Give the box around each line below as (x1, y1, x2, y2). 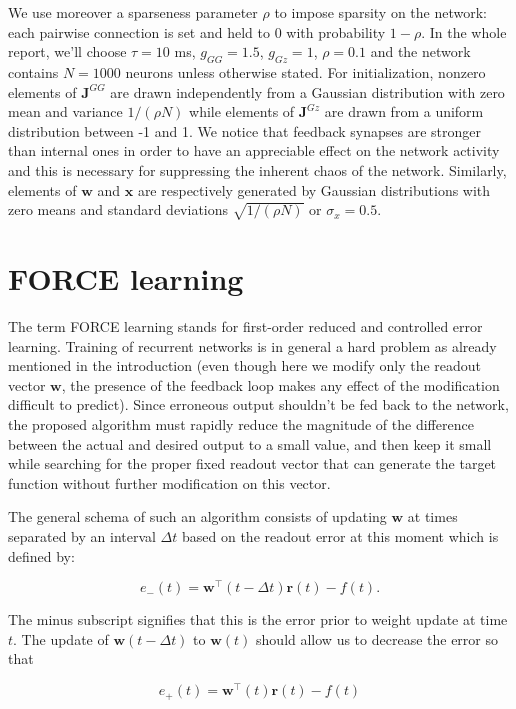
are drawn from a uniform (324, 101, 484, 122)
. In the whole (421, 21, 507, 42)
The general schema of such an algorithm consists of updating (8, 506, 387, 527)
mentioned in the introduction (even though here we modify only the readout (8, 355, 482, 376)
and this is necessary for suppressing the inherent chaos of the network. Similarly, (8, 159, 507, 180)
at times (407, 506, 458, 527)
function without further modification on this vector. (8, 472, 331, 493)
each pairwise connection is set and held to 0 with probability (8, 21, 386, 42)
